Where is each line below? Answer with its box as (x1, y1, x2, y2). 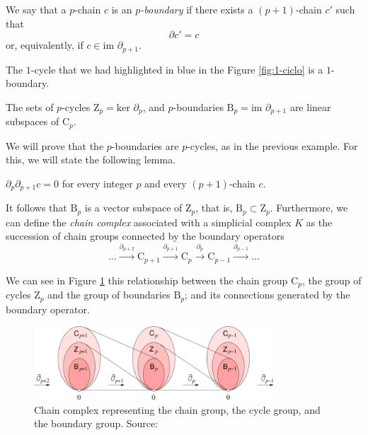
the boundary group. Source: (34, 416, 159, 431)
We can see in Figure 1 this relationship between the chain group (6, 272, 288, 287)
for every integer (62, 175, 133, 190)
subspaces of (6, 114, 59, 129)
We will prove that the (6, 138, 104, 153)
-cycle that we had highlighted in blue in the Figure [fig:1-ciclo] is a (30, 62, 323, 76)
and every (144, 175, 187, 190)
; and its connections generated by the (185, 287, 350, 302)
